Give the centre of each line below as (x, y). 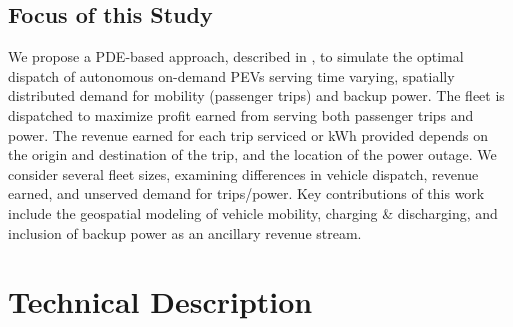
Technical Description (160, 301)
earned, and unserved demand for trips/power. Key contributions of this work (246, 193)
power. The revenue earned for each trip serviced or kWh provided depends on (248, 134)
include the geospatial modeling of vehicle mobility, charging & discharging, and (253, 212)
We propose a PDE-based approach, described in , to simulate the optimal (236, 56)
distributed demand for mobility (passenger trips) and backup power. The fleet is (256, 95)
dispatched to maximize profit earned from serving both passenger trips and (241, 114)
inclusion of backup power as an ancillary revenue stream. (185, 232)
